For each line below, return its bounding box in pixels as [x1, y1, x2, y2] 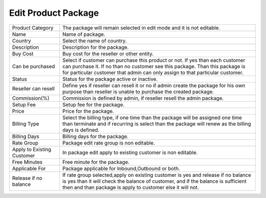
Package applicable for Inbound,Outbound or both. [62, 165, 180, 172]
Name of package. [62, 31, 105, 38]
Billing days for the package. [62, 133, 129, 140]
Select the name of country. [62, 37, 127, 44]
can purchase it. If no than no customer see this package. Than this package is [62, 63, 246, 70]
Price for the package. [62, 108, 114, 115]
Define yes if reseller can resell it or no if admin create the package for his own [62, 82, 246, 89]
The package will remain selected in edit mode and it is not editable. [62, 24, 220, 31]
